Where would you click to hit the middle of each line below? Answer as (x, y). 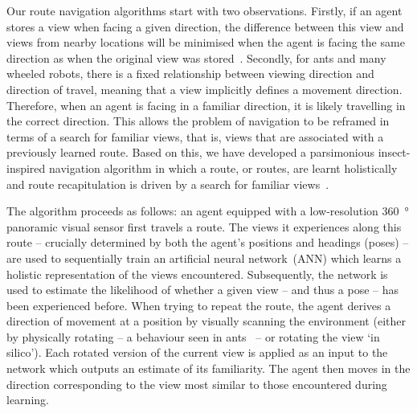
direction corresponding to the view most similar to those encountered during (197, 384)
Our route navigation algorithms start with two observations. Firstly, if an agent (204, 10)
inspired (26, 168)
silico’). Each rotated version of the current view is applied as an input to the (197, 352)
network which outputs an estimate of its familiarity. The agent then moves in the (208, 368)
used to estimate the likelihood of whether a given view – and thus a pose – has (203, 290)
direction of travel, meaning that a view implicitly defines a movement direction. (204, 89)
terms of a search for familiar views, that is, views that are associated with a (195, 136)
